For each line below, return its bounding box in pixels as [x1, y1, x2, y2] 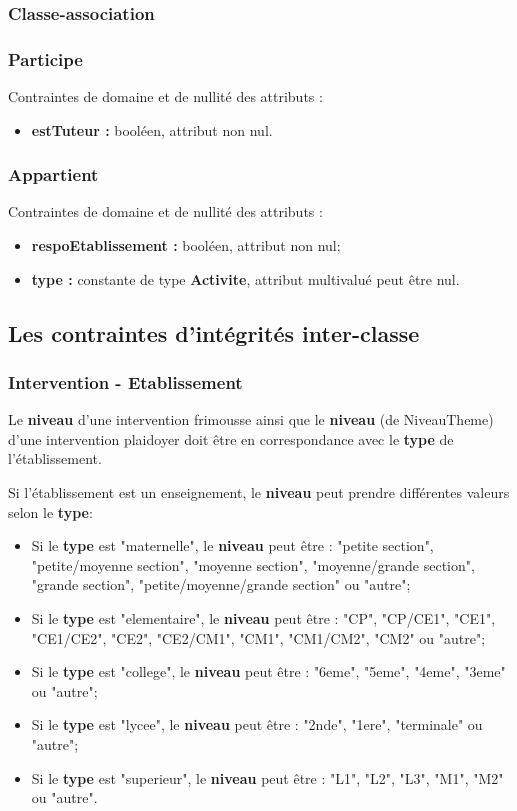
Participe [8, 46, 83, 71]
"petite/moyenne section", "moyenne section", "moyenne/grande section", [31, 554, 475, 575]
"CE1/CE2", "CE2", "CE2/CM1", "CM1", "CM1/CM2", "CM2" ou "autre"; [31, 627, 486, 648]
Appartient [8, 162, 99, 187]
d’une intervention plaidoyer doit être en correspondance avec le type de [8, 428, 454, 449]
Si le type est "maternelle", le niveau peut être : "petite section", [31, 535, 434, 556]
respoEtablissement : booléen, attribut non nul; [31, 235, 341, 256]
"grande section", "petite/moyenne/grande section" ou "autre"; [31, 574, 411, 595]
